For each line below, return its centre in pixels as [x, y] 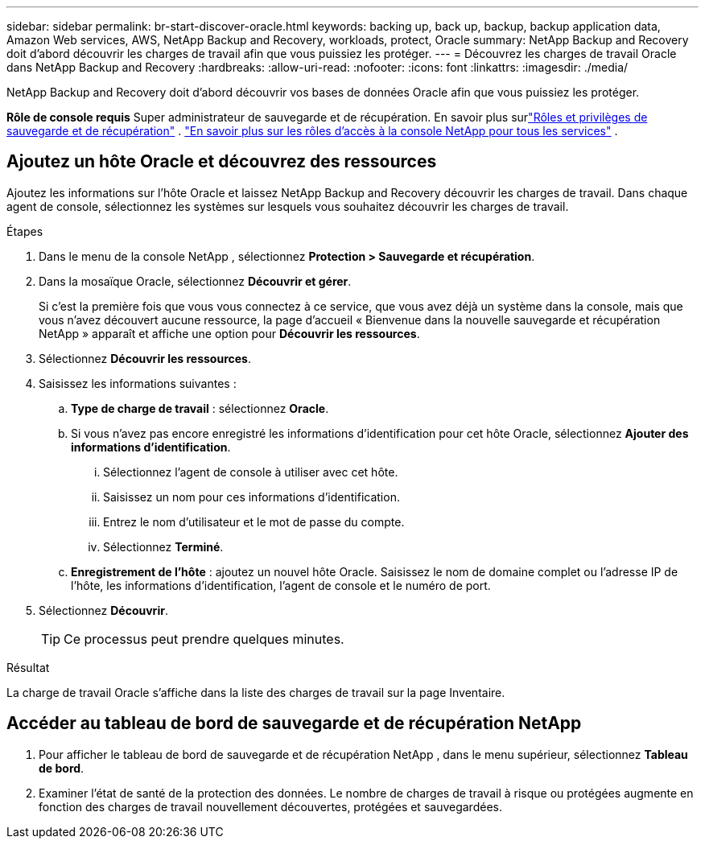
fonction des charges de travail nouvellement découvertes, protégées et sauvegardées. [270, 806]
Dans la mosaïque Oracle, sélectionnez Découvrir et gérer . [195, 281]
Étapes [25, 231]
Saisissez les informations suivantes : [138, 383]
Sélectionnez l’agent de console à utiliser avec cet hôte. [251, 472]
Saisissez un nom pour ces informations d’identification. [251, 497]
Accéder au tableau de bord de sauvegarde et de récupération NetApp [294, 723]
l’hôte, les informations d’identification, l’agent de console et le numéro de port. [281, 585]
